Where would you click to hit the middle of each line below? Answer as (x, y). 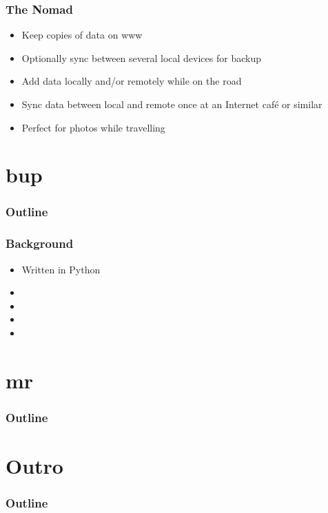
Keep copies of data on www (82, 35)
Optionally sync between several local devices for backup (141, 57)
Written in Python (61, 269)
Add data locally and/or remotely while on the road (132, 81)
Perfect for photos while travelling (93, 127)
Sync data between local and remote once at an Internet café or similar (172, 104)
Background (40, 243)
